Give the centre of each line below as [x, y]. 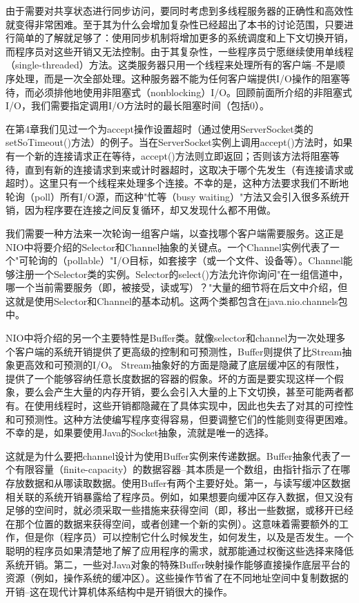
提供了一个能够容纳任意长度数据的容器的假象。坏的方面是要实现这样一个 [170, 378]
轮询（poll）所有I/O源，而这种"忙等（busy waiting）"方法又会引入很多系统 [173, 196]
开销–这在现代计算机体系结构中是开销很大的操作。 [119, 591]
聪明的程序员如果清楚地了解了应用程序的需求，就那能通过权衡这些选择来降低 [179, 550]
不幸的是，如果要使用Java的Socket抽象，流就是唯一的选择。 [140, 433]
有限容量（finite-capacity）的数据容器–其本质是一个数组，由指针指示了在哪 [183, 469]
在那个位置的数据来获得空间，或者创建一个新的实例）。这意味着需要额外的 [172, 523]
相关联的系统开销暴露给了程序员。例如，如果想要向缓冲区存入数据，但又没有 [179, 496]
